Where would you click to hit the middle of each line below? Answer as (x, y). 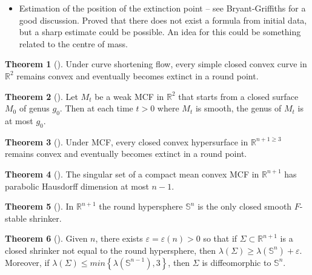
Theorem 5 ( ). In (39, 206)
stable (16, 218)
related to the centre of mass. (73, 43)
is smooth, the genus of (238, 108)
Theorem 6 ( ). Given (46, 238)
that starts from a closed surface (238, 96)
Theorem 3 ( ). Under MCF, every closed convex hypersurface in (127, 141)
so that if (220, 238)
